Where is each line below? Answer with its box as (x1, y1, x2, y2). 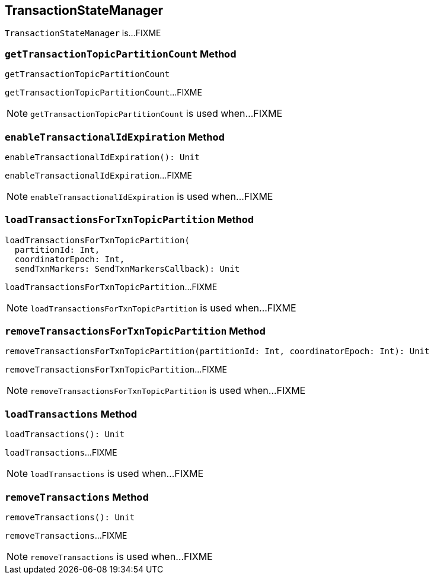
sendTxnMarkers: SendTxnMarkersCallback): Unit (14, 263, 240, 273)
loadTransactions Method (5, 408, 138, 420)
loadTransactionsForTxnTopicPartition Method (5, 214, 254, 226)
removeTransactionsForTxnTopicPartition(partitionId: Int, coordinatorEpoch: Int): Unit (5, 346, 430, 357)
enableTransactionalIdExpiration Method (5, 131, 225, 143)
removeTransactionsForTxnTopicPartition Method (5, 325, 266, 338)
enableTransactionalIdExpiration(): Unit (5, 152, 200, 162)
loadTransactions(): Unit (5, 430, 125, 440)
